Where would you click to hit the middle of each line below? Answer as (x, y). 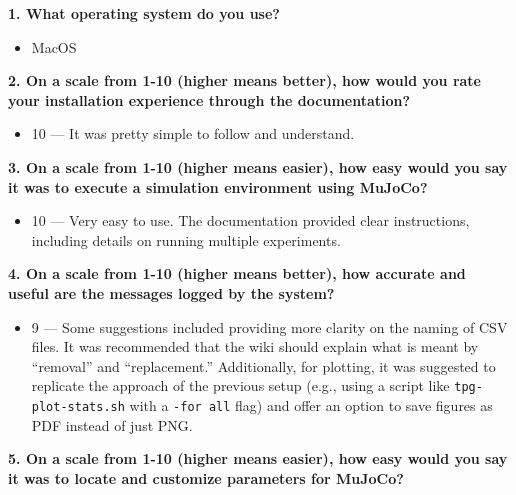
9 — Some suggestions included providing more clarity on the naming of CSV (269, 326)
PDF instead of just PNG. (112, 424)
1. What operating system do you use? (144, 13)
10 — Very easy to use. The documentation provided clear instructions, (250, 220)
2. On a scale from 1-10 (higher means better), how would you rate (244, 80)
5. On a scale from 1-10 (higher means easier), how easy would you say (258, 458)
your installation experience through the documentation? (209, 99)
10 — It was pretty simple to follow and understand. (193, 133)
